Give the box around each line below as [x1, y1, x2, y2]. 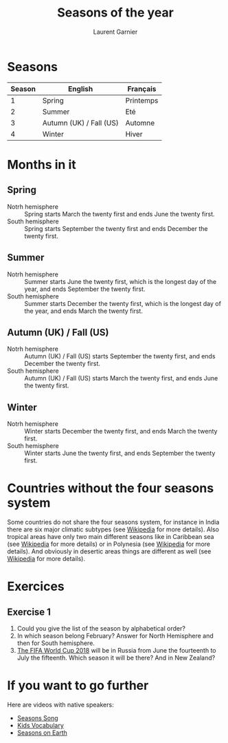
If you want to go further [7, 678, 149, 693]
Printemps [125, 95, 159, 105]
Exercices [7, 579, 65, 594]
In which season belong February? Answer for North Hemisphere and [16, 632, 214, 640]
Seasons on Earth [16, 729, 67, 737]
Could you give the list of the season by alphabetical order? [16, 624, 185, 633]
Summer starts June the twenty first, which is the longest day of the [24, 277, 217, 285]
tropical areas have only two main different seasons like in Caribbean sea [7, 533, 214, 541]
